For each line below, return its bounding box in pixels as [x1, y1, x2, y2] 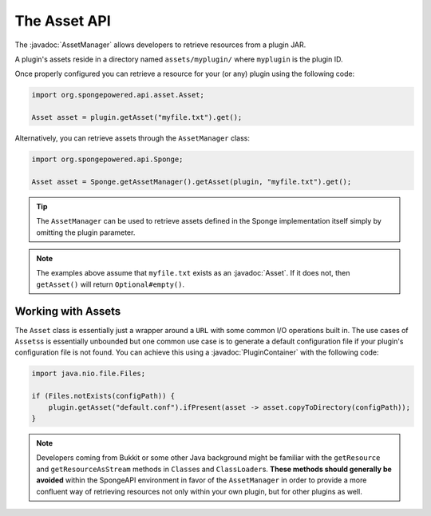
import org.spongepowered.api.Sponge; [31, 155, 184, 164]
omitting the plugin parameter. [36, 228, 136, 237]
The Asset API [14, 12, 111, 30]
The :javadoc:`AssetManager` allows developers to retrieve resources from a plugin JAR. [14, 40, 306, 50]
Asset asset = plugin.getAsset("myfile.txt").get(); [31, 113, 243, 122]
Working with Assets [14, 304, 121, 318]
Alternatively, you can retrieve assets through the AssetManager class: [14, 133, 251, 143]
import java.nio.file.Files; [31, 369, 146, 379]
